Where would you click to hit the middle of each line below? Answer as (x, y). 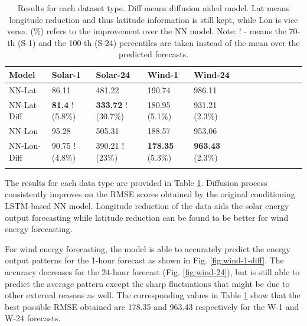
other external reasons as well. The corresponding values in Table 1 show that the (153, 295)
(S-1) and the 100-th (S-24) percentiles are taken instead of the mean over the (159, 42)
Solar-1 (66, 74)
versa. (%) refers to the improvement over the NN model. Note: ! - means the (146, 31)
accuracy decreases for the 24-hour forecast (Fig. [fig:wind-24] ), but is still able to (152, 272)
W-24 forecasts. (33, 318)
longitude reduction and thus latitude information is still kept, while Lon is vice (153, 19)
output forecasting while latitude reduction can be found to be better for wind (147, 217)
